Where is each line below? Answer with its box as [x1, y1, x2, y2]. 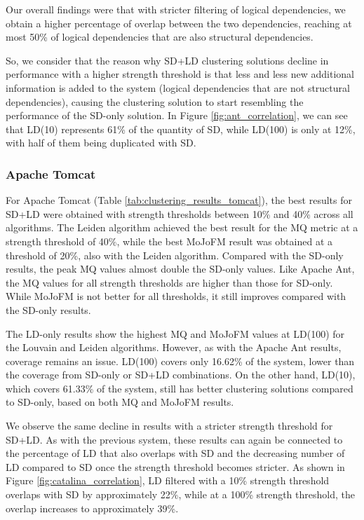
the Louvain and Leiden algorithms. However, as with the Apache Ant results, [6, 340, 342, 355]
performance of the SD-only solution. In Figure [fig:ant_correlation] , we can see [6, 108, 348, 123]
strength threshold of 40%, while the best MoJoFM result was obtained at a [6, 233, 333, 248]
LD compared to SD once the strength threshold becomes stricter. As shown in [6, 459, 345, 474]
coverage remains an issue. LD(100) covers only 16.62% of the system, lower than [6, 353, 355, 368]
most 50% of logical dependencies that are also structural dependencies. [6, 29, 314, 44]
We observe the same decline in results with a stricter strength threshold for [6, 418, 333, 433]
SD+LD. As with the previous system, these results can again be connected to [6, 432, 343, 446]
